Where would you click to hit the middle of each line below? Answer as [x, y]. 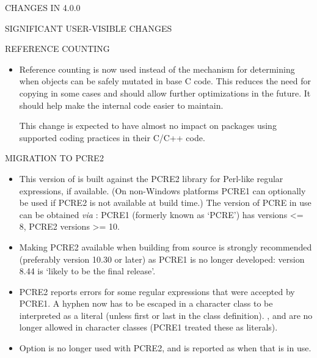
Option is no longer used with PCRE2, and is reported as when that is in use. [165, 348]
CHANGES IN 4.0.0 [43, 7]
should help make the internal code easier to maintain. [121, 105]
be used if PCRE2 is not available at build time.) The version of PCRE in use [165, 203]
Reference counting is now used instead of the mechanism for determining [157, 69]
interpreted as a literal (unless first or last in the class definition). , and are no [166, 315]
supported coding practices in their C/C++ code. [112, 137]
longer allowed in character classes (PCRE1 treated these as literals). [148, 327]
